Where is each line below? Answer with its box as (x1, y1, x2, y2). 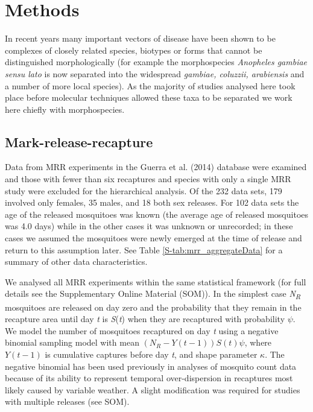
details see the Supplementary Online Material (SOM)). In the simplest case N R (5, 287, 301, 302)
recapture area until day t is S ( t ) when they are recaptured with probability (5, 312, 285, 325)
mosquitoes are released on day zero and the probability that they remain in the (5, 300, 302, 313)
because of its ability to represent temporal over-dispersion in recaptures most (5, 372, 293, 384)
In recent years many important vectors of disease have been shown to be (5, 32, 276, 45)
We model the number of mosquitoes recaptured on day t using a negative (5, 324, 279, 337)
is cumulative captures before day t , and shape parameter (45, 347, 258, 360)
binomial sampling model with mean (5, 336, 139, 349)
